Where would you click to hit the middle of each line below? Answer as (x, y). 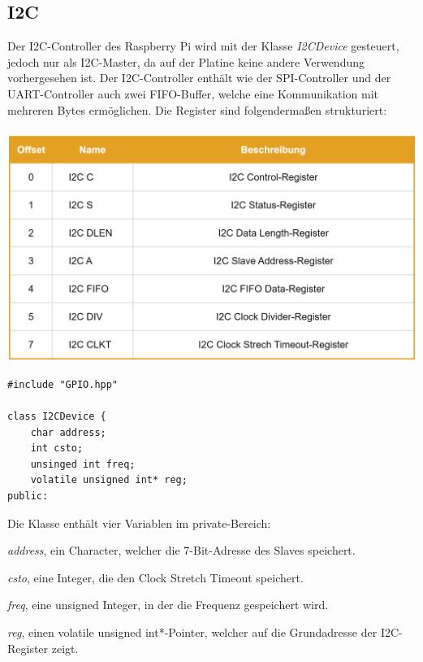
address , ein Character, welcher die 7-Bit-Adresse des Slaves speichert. (181, 550)
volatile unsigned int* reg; (109, 480)
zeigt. (65, 648)
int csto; (57, 449)
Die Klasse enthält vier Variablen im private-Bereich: (139, 523)
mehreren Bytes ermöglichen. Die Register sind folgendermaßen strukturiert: (197, 109)
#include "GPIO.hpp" (63, 384)
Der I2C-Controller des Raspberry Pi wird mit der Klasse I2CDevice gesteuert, (203, 46)
